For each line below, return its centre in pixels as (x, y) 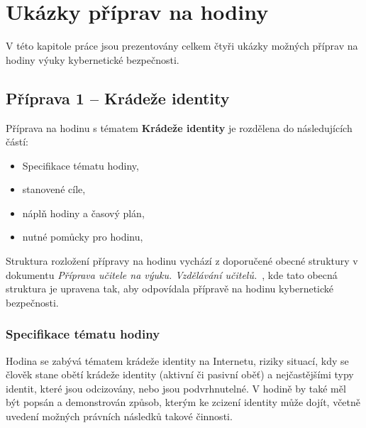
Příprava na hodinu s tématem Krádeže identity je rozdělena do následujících (179, 127)
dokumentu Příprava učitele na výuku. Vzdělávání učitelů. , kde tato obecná (172, 274)
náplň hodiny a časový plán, (83, 213)
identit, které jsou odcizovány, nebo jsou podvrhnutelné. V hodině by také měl (176, 388)
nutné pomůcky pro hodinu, (83, 237)
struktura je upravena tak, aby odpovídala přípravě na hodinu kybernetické (170, 289)
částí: (17, 142)
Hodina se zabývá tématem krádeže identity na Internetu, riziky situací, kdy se (177, 360)
